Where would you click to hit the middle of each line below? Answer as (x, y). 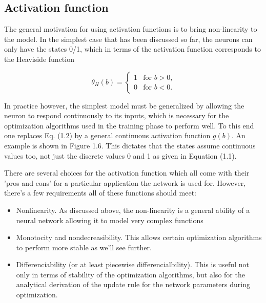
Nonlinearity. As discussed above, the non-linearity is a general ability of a (133, 210)
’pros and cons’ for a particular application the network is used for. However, (125, 182)
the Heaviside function (39, 59)
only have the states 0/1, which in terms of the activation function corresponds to (132, 49)
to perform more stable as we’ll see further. (84, 247)
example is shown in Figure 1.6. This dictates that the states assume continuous (130, 145)
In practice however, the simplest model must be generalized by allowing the (124, 105)
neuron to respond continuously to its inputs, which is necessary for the (117, 115)
